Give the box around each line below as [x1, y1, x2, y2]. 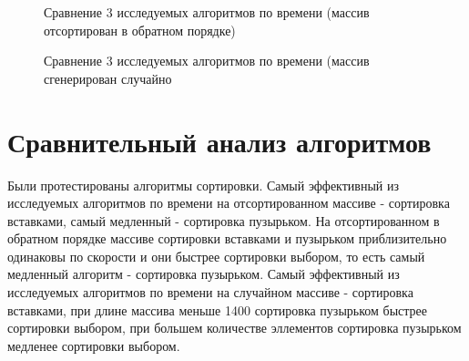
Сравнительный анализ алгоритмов [7, 122, 432, 160]
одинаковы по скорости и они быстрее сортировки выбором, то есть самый [7, 246, 425, 265]
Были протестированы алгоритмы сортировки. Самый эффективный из [7, 175, 400, 194]
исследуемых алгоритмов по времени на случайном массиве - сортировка [7, 283, 413, 302]
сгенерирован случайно [44, 68, 172, 88]
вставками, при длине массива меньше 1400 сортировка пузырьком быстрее [7, 300, 427, 319]
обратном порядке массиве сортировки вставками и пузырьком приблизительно [7, 229, 447, 248]
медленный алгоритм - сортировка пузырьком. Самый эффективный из [7, 264, 400, 284]
